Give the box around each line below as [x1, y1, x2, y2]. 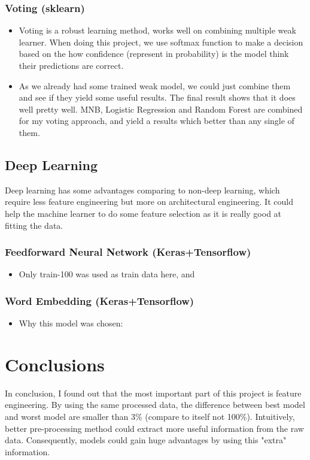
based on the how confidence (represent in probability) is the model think [19, 47, 289, 60]
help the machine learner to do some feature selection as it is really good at [5, 207, 282, 219]
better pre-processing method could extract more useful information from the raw [5, 422, 304, 434]
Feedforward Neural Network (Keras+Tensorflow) [5, 244, 251, 259]
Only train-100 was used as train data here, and [19, 268, 195, 280]
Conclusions [5, 352, 105, 376]
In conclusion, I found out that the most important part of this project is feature [5, 386, 302, 399]
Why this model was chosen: [19, 317, 123, 329]
